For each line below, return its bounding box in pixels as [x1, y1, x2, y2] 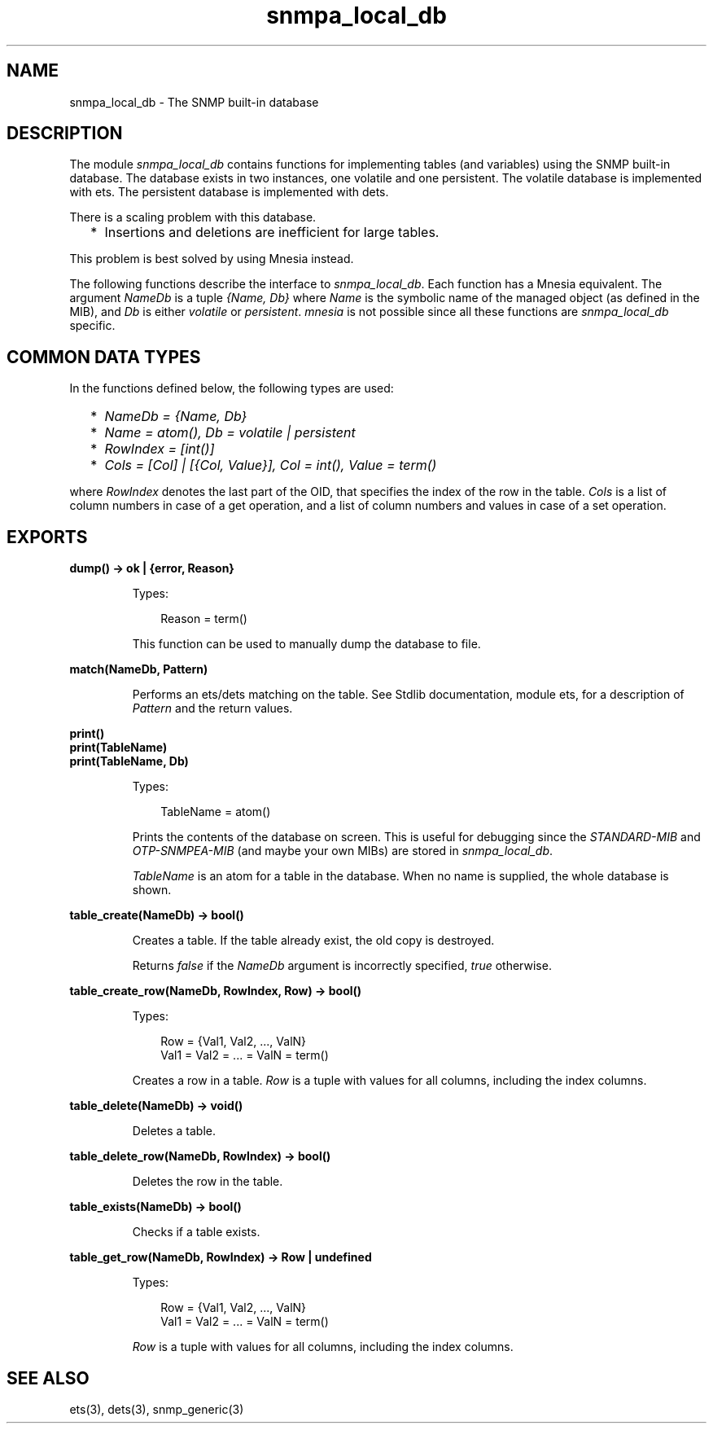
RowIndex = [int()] [104, 441, 215, 458]
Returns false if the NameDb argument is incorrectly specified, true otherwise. [132, 958, 552, 973]
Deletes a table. [132, 1124, 217, 1138]
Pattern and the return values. [132, 701, 293, 716]
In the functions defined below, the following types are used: [69, 381, 394, 396]
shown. [132, 883, 172, 897]
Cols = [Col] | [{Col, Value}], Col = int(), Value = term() [104, 457, 437, 474]
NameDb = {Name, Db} [104, 408, 247, 425]
